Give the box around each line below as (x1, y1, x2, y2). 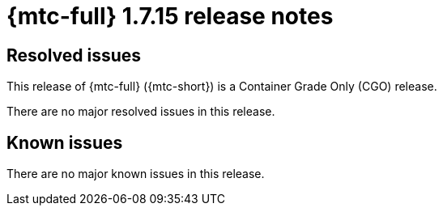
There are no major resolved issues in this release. (6, 104, 275, 119)
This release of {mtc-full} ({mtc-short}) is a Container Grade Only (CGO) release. (6, 79, 437, 94)
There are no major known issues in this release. (6, 167, 265, 181)
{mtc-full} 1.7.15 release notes (6, 2, 334, 30)
